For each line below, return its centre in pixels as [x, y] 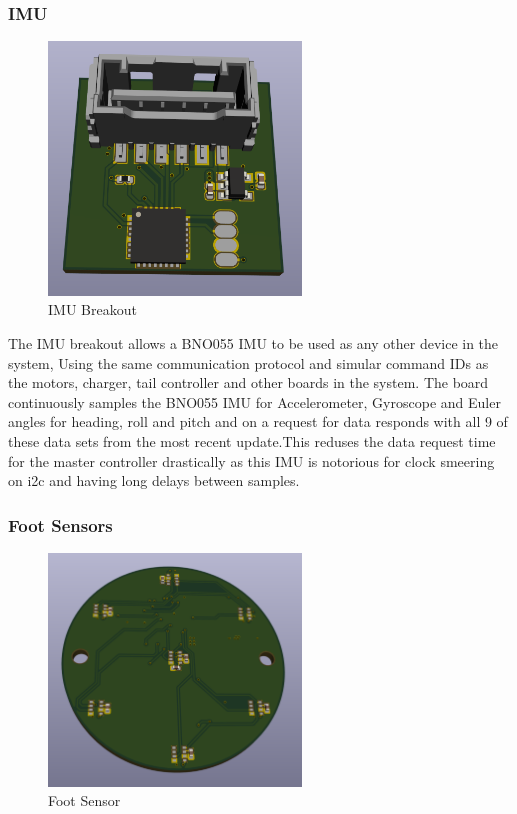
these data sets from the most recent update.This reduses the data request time [252, 441]
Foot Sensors [60, 524]
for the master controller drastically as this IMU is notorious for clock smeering [251, 460]
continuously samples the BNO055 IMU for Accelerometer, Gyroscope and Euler [254, 401]
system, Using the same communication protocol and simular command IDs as [248, 362]
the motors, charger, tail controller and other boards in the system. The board [248, 382]
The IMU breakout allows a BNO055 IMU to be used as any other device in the [253, 343]
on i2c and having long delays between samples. [154, 480]
